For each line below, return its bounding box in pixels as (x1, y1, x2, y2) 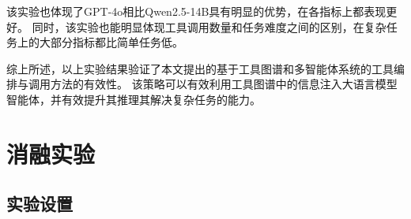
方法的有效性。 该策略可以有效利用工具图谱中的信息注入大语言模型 (50, 76, 398, 92)
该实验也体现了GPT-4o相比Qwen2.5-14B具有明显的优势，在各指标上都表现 (6, 3, 386, 19)
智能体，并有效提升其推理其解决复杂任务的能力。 (6, 91, 261, 107)
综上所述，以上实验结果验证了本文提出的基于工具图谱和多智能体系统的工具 (6, 60, 394, 76)
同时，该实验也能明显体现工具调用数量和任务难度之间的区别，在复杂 (32, 18, 386, 35)
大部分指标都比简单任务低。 (39, 34, 183, 50)
